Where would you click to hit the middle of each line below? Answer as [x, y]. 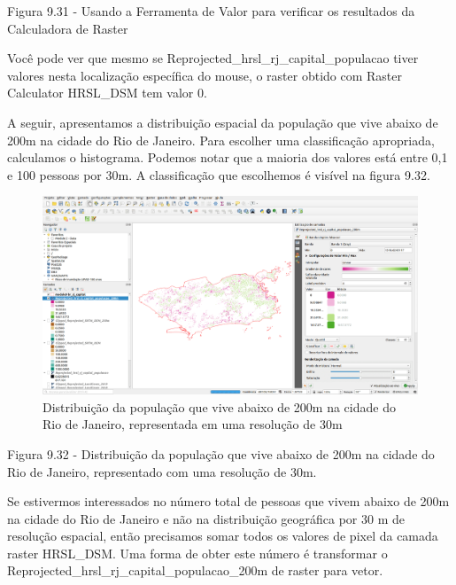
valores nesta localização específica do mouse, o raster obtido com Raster [205, 75]
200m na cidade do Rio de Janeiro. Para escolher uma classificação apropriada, [221, 140]
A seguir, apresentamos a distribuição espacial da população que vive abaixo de [223, 122]
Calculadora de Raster [68, 28]
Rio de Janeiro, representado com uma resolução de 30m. [162, 471]
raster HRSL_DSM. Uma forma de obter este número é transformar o [197, 553]
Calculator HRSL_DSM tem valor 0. [107, 93]
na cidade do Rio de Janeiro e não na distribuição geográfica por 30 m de [206, 518]
